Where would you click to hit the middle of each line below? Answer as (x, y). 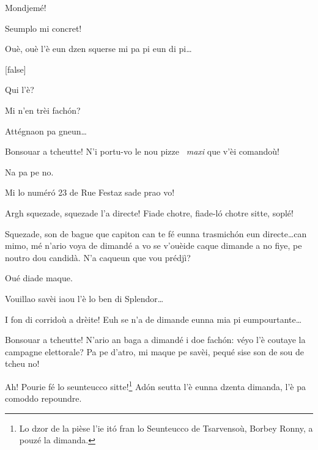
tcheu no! (22, 363)
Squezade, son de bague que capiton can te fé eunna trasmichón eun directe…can (156, 233)
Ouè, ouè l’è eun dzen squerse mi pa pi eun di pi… (98, 49)
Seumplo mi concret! (43, 28)
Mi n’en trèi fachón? (43, 110)
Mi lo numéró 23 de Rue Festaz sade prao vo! (90, 192)
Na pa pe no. (29, 172)
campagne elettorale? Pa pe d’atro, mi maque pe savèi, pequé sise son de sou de (155, 351)
